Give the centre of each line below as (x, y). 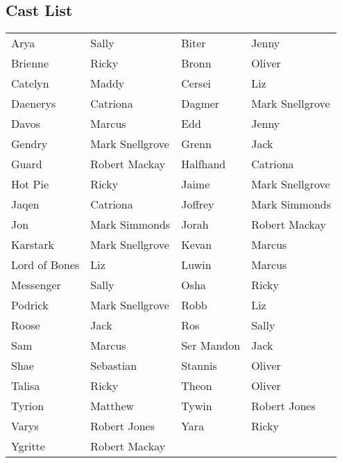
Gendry (29, 144)
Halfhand (204, 164)
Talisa (26, 386)
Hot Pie (30, 184)
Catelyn (30, 83)
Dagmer (200, 104)
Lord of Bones (45, 265)
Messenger (36, 285)
